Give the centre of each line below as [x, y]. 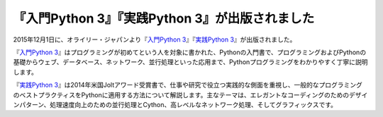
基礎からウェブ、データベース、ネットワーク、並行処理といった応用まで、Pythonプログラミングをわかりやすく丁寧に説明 [190, 62]
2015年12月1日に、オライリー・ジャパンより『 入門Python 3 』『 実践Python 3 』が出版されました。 [155, 39]
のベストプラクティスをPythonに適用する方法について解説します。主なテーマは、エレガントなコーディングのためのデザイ [190, 94]
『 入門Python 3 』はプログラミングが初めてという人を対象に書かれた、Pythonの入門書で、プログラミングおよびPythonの [190, 52]
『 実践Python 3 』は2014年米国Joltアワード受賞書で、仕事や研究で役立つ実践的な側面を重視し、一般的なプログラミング [188, 85]
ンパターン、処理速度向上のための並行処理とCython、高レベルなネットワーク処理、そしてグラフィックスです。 [175, 104]
